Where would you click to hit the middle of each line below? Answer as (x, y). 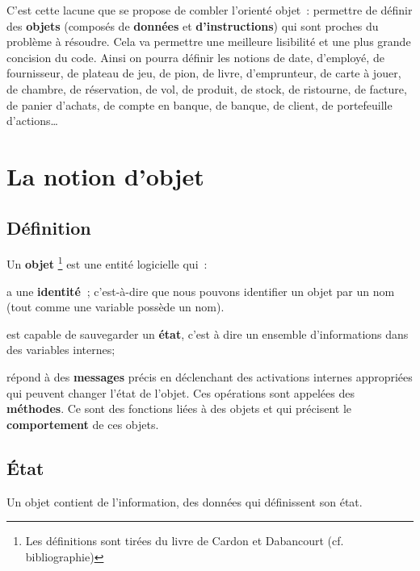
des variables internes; (61, 350)
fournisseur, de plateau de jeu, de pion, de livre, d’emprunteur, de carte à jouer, (204, 73)
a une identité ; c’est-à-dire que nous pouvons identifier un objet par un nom (201, 291)
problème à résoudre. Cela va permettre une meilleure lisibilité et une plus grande (209, 42)
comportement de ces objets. (83, 424)
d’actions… (32, 121)
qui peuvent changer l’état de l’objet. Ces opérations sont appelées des (181, 392)
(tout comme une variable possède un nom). (115, 307)
